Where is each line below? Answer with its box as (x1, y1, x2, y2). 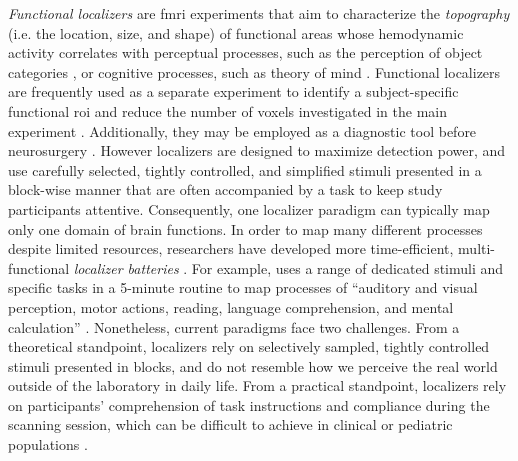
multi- (458, 238, 496, 259)
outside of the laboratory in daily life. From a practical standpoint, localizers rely (8, 375, 507, 396)
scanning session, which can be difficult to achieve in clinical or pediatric (8, 414, 453, 435)
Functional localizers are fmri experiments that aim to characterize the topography (8, 3, 510, 23)
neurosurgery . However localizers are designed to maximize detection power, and (8, 140, 506, 161)
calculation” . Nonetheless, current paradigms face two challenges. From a (8, 316, 460, 337)
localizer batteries (73, 257, 179, 278)
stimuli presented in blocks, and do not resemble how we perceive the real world (8, 355, 498, 376)
